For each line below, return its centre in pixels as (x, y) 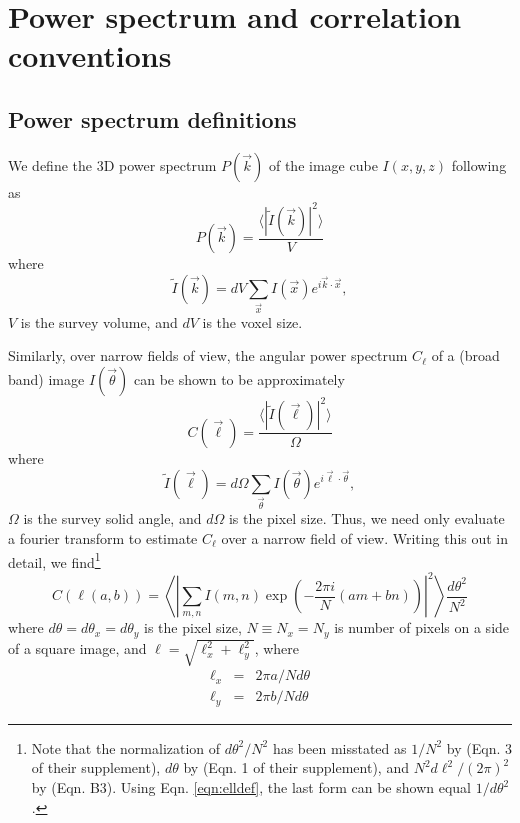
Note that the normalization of (126, 747)
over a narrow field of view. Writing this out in (365, 537)
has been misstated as (339, 747)
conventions (90, 55)
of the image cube (323, 164)
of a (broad (465, 355)
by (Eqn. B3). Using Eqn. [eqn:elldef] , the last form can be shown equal (251, 787)
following (479, 164)
